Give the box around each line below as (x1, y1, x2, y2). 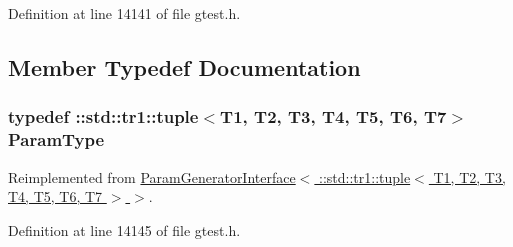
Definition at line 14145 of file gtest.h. (8, 219, 241, 240)
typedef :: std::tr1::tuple (8, 104, 199, 129)
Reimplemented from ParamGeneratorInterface (8, 166, 296, 187)
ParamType (8, 127, 105, 152)
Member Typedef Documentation (8, 51, 361, 82)
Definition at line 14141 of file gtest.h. (8, 3, 241, 23)
